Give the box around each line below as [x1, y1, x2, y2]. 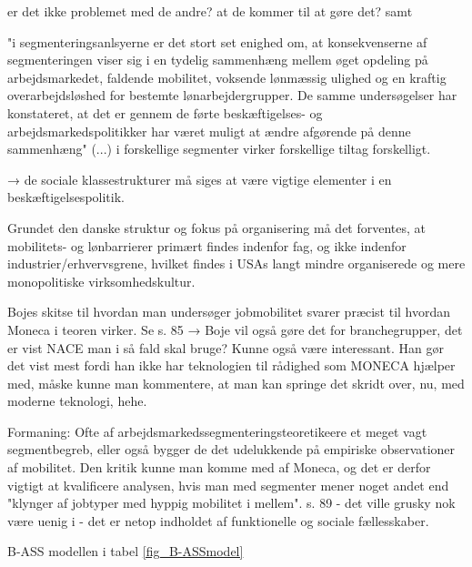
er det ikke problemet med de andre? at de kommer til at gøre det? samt [7, 2, 413, 20]
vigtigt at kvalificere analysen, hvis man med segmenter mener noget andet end [7, 475, 449, 494]
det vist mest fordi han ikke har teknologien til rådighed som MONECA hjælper [7, 356, 456, 375]
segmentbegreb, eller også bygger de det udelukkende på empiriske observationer [7, 440, 456, 459]
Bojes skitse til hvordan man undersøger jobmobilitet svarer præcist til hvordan [7, 302, 451, 321]
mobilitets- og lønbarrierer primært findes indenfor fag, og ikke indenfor [7, 236, 407, 255]
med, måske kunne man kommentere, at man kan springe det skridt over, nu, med [7, 373, 465, 392]
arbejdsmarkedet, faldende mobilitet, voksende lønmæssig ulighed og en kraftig [7, 67, 447, 86]
